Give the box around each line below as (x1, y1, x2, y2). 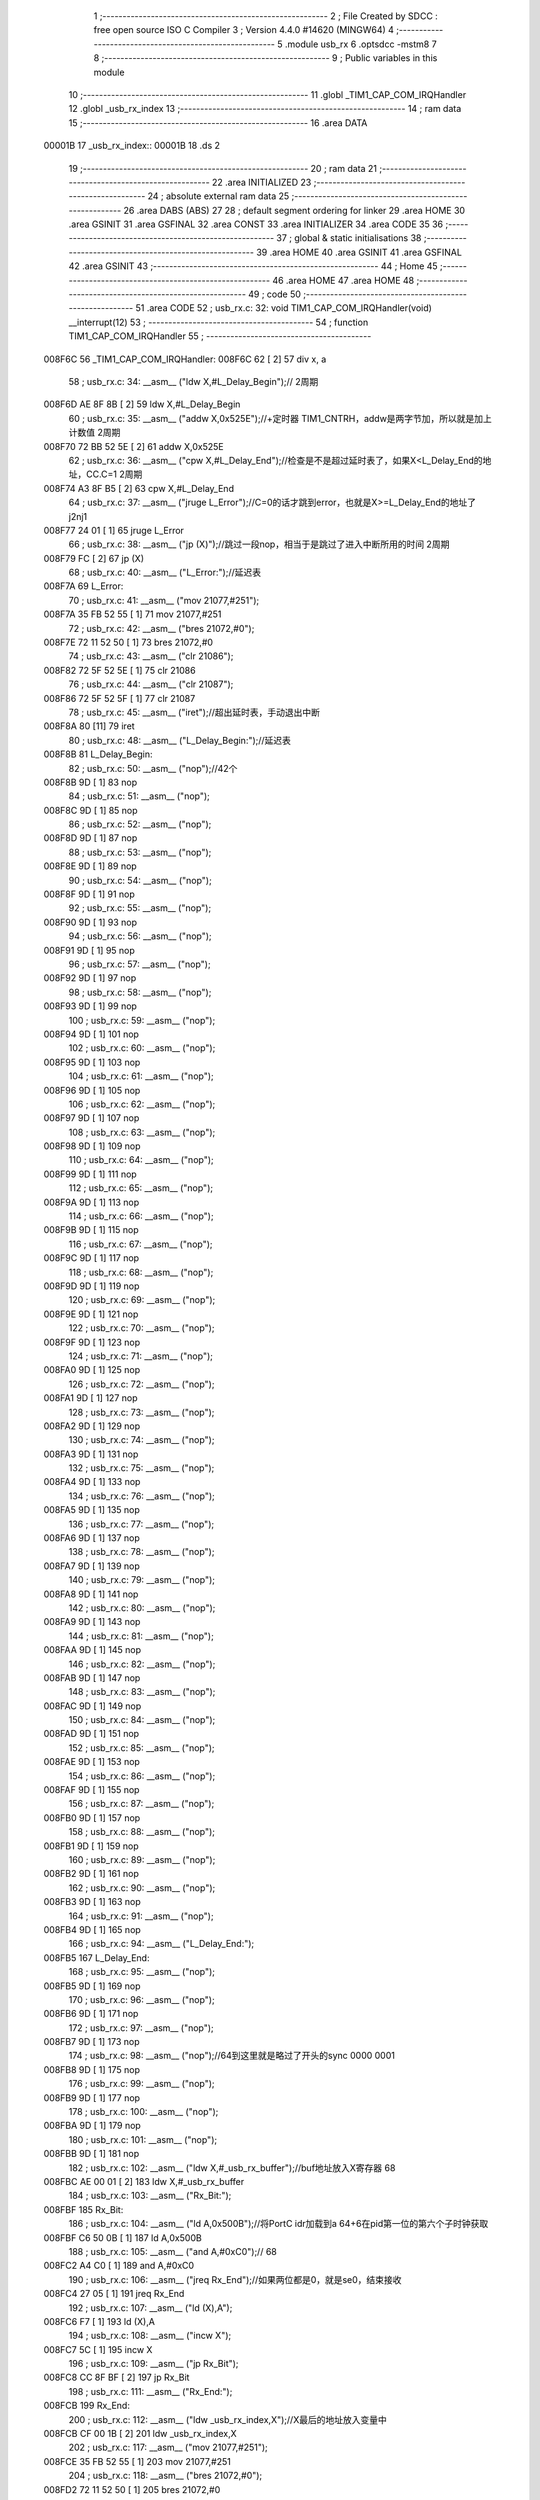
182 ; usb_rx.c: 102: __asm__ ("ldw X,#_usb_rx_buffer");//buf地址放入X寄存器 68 (68, 2161, 396, 2174)
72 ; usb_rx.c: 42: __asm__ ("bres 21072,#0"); (68, 622, 255, 634)
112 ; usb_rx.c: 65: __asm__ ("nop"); (68, 1182, 214, 1194)
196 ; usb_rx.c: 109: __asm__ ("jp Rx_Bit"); (68, 2358, 239, 2370)
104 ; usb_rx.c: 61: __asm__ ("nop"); (68, 1070, 214, 1082)
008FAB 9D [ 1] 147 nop (43, 1671, 141, 1684)
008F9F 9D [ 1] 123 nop (43, 1336, 141, 1348)
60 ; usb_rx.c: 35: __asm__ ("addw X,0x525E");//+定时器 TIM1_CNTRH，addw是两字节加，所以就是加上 (68, 412, 492, 424)
